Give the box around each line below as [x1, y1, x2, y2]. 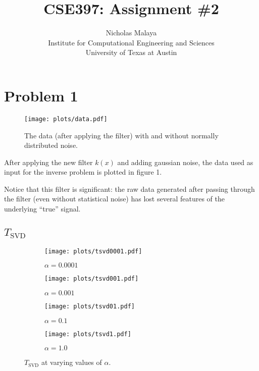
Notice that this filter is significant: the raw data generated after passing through [4, 183, 255, 194]
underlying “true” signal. [4, 203, 81, 214]
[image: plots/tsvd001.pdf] [44, 275, 139, 283]
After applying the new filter [4, 156, 93, 167]
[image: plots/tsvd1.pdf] [44, 330, 131, 338]
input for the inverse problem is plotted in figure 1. [4, 167, 162, 177]
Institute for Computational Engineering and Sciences [48, 37, 215, 47]
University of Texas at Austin [85, 47, 177, 58]
